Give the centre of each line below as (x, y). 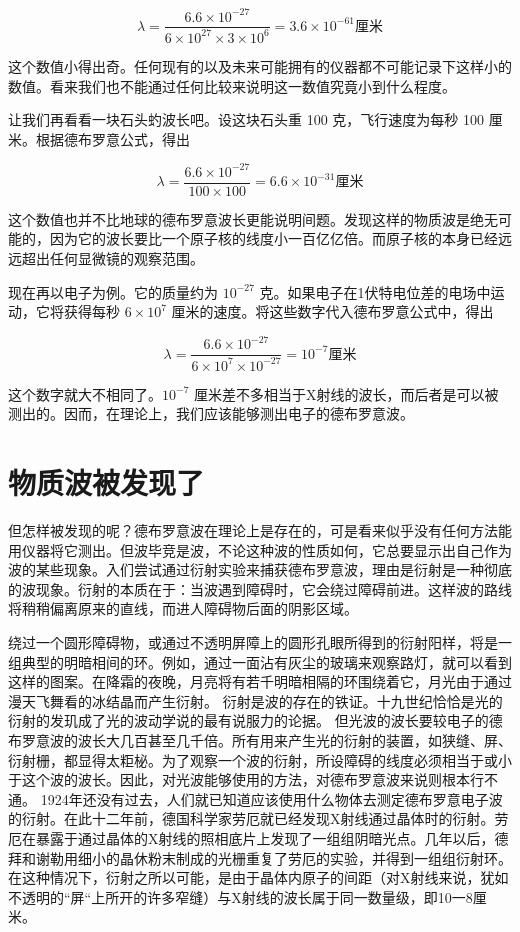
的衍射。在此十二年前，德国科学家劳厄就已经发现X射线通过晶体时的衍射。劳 (258, 818)
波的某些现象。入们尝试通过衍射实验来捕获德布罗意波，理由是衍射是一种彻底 (260, 569)
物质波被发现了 (106, 482)
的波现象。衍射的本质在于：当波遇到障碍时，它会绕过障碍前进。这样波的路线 (260, 588)
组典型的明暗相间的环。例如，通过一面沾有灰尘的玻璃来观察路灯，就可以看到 (260, 661)
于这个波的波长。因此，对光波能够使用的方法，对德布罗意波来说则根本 (239, 779)
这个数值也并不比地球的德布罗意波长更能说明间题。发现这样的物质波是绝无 (253, 218)
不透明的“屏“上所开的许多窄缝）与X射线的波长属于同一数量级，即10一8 (240, 896)
